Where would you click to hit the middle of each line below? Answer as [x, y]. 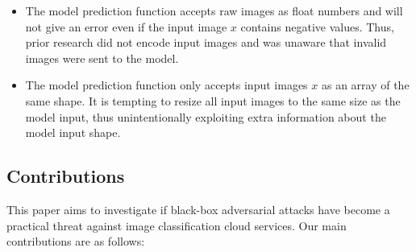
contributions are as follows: [76, 241]
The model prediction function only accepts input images [166, 85]
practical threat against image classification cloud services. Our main [177, 225]
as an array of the [365, 85]
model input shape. [73, 132]
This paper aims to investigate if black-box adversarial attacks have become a [198, 209]
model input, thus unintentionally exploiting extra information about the [206, 116]
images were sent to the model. [102, 58]
